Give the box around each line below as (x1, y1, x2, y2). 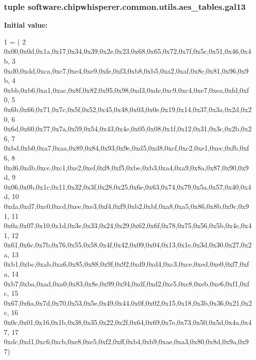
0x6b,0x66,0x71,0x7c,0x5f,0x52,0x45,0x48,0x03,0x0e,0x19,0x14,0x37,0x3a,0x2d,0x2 (4, 104, 252, 114)
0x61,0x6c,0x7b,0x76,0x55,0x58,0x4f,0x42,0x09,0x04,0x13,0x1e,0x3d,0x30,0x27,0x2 (4, 240, 252, 250)
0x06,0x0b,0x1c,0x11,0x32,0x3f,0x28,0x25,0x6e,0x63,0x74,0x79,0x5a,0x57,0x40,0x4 (4, 181, 252, 192)
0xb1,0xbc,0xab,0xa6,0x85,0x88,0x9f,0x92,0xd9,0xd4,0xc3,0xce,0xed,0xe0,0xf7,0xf (4, 259, 249, 269)
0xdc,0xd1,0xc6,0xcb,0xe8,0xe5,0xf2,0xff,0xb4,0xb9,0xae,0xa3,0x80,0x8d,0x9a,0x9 (4, 336, 249, 347)
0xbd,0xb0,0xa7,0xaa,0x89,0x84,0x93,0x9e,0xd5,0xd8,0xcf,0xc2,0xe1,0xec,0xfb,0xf (4, 143, 249, 153)
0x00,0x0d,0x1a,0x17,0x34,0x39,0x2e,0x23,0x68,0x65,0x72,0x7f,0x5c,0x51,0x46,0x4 (4, 46, 252, 56)
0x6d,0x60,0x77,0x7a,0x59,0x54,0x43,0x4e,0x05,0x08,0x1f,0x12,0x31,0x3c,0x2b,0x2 (4, 123, 252, 134)
